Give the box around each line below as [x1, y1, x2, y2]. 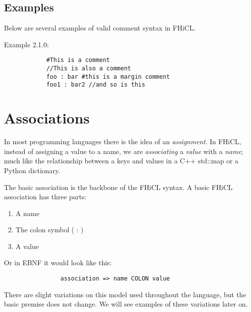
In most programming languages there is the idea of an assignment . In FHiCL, [4, 136, 241, 147]
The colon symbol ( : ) [15, 224, 84, 235]
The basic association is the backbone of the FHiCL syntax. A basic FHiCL [4, 182, 233, 192]
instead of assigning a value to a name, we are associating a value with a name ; [4, 146, 243, 156]
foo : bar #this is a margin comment [46, 73, 170, 80]
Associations [4, 108, 90, 128]
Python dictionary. [4, 165, 61, 175]
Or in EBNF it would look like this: [4, 257, 112, 268]
